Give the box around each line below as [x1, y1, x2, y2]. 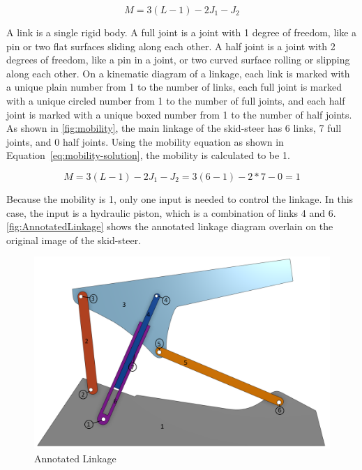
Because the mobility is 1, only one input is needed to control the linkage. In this [6, 191, 354, 206]
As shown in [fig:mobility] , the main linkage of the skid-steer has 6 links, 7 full [6, 121, 342, 135]
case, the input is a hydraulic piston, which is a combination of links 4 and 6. [6, 205, 336, 220]
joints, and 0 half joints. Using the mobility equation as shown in [6, 134, 284, 149]
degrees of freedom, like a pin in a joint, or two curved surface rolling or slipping [6, 52, 350, 67]
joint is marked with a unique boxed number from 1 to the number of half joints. [6, 107, 352, 121]
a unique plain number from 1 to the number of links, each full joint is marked [6, 79, 342, 94]
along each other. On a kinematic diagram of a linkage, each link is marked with [6, 66, 350, 80]
